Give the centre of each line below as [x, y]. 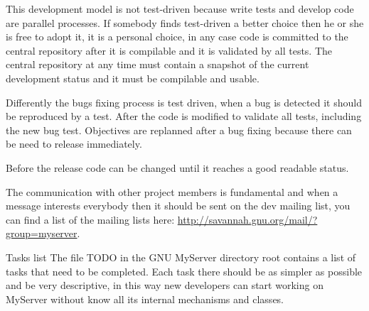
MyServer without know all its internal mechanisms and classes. [145, 299]
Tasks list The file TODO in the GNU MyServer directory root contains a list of [181, 257]
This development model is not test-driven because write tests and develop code [180, 9]
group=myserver [42, 233]
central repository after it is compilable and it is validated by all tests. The [169, 50]
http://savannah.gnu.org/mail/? [247, 219]
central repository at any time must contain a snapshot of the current [157, 64]
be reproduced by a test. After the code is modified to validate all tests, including [184, 116]
